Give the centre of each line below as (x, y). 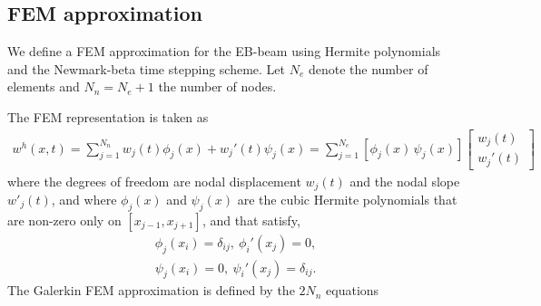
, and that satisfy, (251, 220)
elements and (44, 86)
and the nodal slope (405, 181)
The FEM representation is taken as (108, 116)
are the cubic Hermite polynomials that (347, 200)
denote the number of (368, 68)
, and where (84, 200)
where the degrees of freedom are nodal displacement (154, 181)
